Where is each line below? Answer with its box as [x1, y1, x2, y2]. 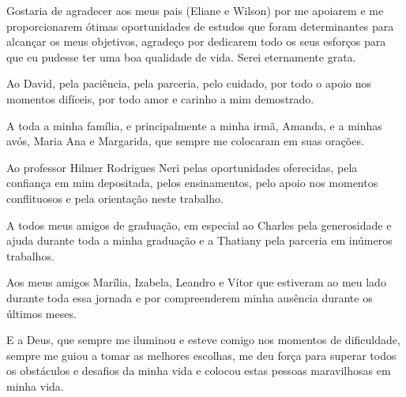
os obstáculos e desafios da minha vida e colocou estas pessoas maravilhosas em [6, 362, 391, 379]
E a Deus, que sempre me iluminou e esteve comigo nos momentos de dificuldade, [6, 331, 400, 348]
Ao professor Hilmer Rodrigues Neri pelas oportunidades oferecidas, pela [6, 159, 358, 175]
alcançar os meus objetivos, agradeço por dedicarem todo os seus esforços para [6, 33, 386, 50]
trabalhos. [6, 247, 55, 264]
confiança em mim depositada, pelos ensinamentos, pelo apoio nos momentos [6, 174, 378, 191]
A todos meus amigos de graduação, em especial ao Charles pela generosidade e [6, 216, 392, 233]
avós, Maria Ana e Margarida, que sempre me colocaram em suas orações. [6, 133, 364, 149]
